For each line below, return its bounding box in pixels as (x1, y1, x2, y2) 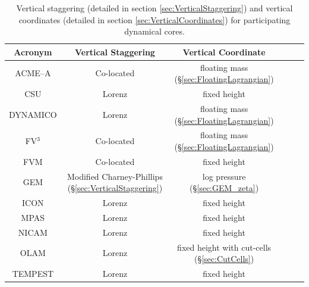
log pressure (202, 170, 246, 182)
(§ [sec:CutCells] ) (194, 252, 254, 265)
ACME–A (15, 67, 51, 79)
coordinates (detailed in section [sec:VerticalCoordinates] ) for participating (18, 13, 291, 26)
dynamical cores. (124, 25, 185, 38)
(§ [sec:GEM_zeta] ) (190, 182, 259, 194)
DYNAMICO (9, 108, 57, 120)
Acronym (14, 45, 52, 58)
